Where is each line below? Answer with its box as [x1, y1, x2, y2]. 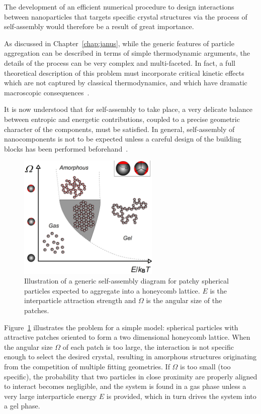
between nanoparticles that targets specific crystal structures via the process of [4, 11, 247, 22]
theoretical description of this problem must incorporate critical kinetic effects [4, 67, 244, 78]
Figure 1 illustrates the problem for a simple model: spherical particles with [4, 322, 238, 332]
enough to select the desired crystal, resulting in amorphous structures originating [4, 351, 257, 362]
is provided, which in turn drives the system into [106, 390, 256, 401]
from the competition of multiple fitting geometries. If [4, 361, 170, 371]
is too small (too [180, 361, 231, 371]
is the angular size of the [146, 295, 222, 306]
